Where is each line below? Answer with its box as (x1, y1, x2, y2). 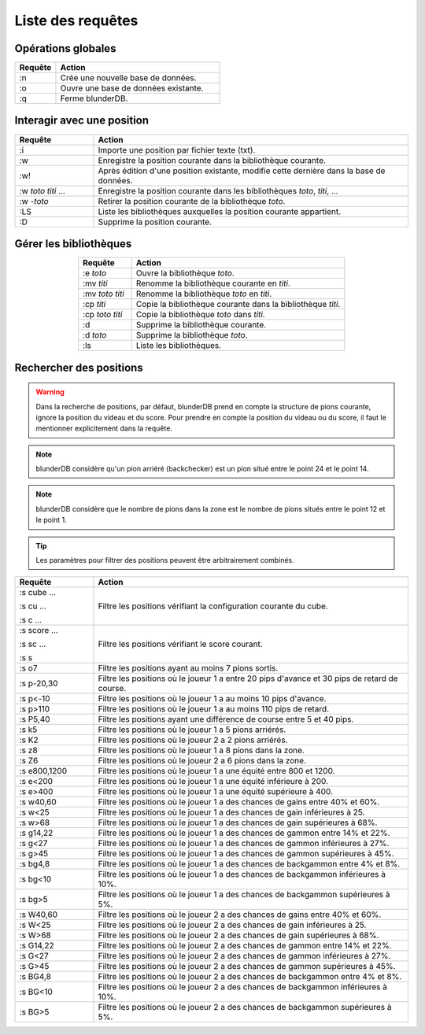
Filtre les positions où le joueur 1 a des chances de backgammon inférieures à (98, 869, 386, 880)
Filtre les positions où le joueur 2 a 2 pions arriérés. (98, 734, 288, 745)
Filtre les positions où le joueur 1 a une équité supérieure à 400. (98, 786, 334, 797)
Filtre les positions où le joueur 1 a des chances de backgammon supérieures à (98, 889, 390, 900)
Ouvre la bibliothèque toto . (135, 268, 235, 279)
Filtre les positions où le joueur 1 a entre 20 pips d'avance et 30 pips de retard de (98, 673, 398, 684)
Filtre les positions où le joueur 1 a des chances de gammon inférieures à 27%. (98, 838, 390, 849)
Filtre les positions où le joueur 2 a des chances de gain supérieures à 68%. (98, 930, 379, 941)
